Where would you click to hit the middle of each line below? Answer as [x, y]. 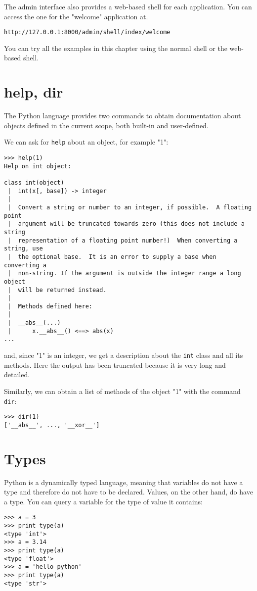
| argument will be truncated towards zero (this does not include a [126, 224]
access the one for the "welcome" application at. [76, 16]
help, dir [34, 92]
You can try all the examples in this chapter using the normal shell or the [116, 48]
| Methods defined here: [50, 306]
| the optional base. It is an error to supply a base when [112, 257]
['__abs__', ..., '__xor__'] [52, 425]
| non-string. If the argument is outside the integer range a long [124, 273]
